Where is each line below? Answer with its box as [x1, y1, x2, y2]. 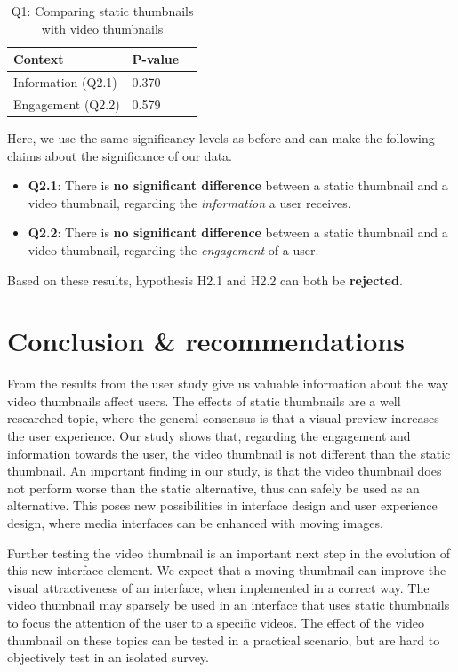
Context [13, 50, 64, 68]
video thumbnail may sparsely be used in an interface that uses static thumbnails [7, 596, 450, 614]
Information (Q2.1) [13, 73, 117, 92]
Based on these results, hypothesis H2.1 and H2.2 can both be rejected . [7, 270, 403, 289]
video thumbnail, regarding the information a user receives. [28, 193, 351, 212]
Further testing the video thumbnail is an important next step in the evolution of [7, 543, 450, 562]
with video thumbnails [41, 19, 164, 37]
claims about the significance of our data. [7, 146, 232, 164]
